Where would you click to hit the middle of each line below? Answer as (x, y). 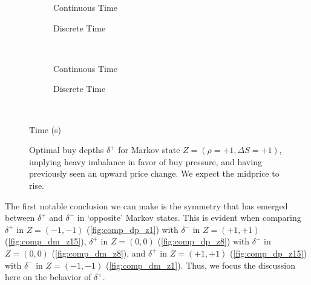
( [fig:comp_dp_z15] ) (268, 253)
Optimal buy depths (67, 150)
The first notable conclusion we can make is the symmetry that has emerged (146, 205)
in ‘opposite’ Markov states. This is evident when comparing (189, 218)
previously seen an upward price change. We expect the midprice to (154, 173)
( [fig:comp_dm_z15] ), (46, 241)
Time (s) (45, 129)
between (20, 218)
